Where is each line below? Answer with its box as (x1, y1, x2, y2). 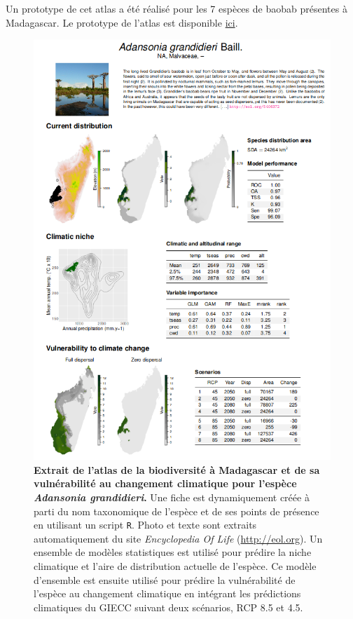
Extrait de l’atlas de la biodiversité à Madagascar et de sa (34, 462, 320, 477)
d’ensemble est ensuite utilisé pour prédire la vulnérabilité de (34, 572, 296, 587)
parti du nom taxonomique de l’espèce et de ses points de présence (34, 503, 319, 518)
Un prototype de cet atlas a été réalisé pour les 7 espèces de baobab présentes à (6, 1, 347, 15)
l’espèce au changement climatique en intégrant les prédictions (34, 586, 301, 601)
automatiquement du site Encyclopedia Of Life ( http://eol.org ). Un (34, 531, 323, 545)
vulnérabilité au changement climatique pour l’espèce (34, 476, 297, 491)
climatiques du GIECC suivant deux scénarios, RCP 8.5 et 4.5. (34, 599, 303, 614)
